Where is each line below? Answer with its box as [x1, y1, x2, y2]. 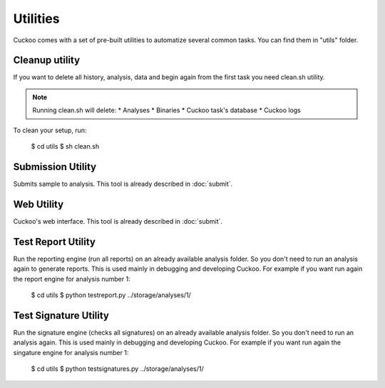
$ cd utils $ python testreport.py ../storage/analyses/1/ [31, 290, 192, 299]
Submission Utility [13, 161, 96, 173]
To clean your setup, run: [13, 126, 87, 134]
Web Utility [13, 198, 64, 210]
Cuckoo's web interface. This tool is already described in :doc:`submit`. [13, 217, 223, 225]
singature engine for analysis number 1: [13, 348, 129, 357]
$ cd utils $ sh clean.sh [31, 142, 100, 151]
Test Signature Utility [13, 309, 110, 322]
